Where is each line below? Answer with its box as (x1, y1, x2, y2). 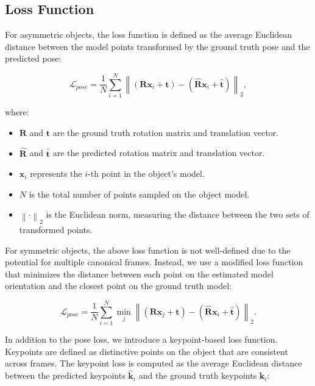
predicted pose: (5, 52, 62, 65)
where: (5, 105, 29, 118)
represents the (30, 167, 82, 180)
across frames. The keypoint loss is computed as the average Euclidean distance (5, 357, 302, 370)
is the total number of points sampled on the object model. (29, 187, 250, 200)
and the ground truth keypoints (138, 369, 257, 382)
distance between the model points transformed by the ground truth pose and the (5, 40, 310, 52)
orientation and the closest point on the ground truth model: (5, 279, 232, 292)
